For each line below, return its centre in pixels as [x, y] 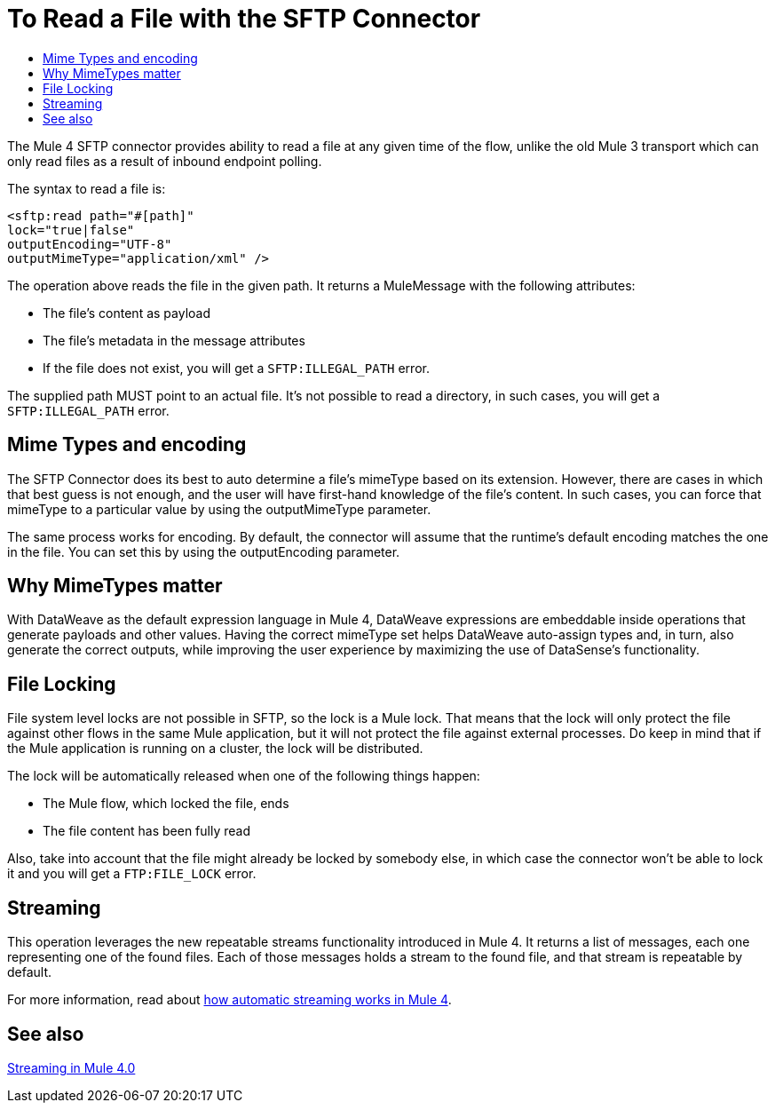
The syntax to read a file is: [87, 188]
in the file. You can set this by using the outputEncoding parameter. [204, 551]
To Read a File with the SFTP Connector [244, 19]
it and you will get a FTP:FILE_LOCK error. [132, 874]
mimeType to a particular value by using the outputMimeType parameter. [219, 509]
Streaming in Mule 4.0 [71, 1067]
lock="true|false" [71, 230]
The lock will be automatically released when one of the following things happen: [244, 776]
